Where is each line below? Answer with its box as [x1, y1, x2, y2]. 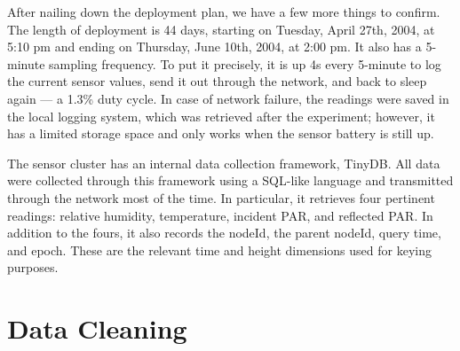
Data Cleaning [7, 310, 187, 347]
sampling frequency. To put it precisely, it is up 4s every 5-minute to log [49, 54, 441, 73]
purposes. [7, 258, 59, 277]
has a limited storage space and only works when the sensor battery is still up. [7, 124, 434, 143]
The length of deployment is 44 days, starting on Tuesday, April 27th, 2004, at [7, 19, 435, 38]
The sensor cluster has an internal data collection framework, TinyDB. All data [7, 153, 440, 172]
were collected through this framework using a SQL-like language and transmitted [7, 171, 454, 190]
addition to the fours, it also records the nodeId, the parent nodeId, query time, [7, 223, 441, 242]
